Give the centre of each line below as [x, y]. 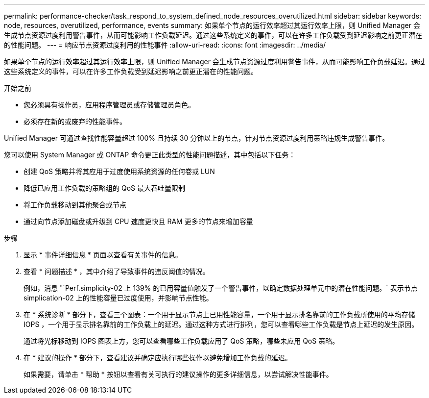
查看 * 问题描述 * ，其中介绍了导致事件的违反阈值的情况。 [117, 271]
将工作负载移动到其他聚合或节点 [75, 205]
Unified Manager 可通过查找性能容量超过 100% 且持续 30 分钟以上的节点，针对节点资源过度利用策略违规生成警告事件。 [197, 138]
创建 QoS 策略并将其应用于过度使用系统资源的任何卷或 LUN [119, 171]
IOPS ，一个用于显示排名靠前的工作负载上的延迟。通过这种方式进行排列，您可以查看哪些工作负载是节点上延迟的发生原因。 [221, 324]
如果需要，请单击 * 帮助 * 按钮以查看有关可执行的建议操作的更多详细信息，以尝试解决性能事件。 [178, 374]
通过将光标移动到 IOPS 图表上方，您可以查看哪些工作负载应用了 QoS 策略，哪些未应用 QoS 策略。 [181, 341]
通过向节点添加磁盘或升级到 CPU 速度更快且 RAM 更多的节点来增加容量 [138, 221]
